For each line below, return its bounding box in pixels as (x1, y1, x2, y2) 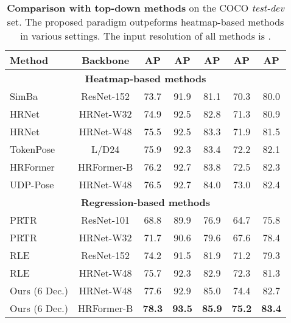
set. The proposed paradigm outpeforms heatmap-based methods (7, 15, 284, 29)
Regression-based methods (80, 195, 211, 209)
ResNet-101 (81, 213, 130, 227)
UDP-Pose (10, 177, 54, 191)
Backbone (82, 53, 130, 67)
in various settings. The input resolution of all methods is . (20, 29, 271, 43)
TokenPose (10, 142, 55, 156)
